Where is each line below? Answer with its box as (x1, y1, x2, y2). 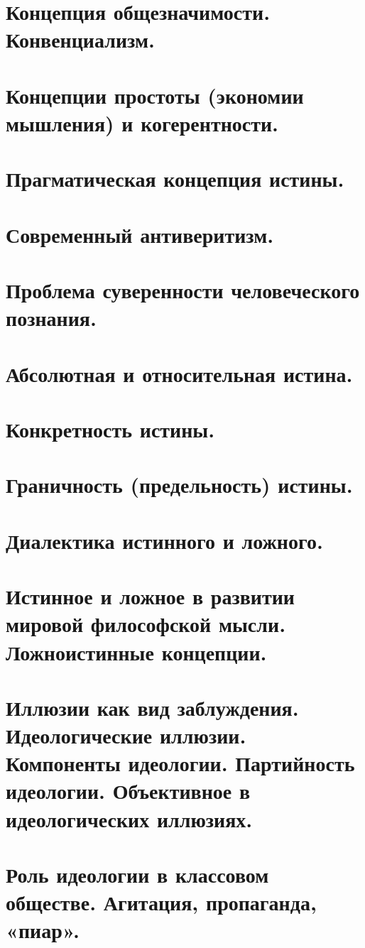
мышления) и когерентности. (6, 108, 279, 137)
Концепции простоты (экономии (6, 80, 304, 109)
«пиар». (6, 915, 80, 944)
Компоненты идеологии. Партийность (6, 748, 355, 778)
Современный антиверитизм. (6, 219, 274, 249)
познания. (6, 303, 97, 332)
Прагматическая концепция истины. (6, 164, 344, 193)
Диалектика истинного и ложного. (6, 525, 323, 555)
